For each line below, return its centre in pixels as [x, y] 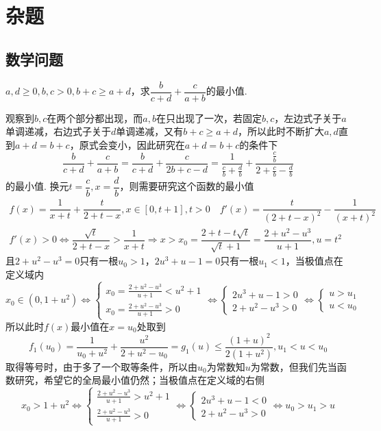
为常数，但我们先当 [294, 366]
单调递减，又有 [150, 131]
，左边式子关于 [308, 118]
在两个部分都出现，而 [95, 118]
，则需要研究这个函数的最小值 [187, 186]
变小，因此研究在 [146, 144]
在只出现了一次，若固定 [209, 118]
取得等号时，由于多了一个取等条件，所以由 [101, 366]
